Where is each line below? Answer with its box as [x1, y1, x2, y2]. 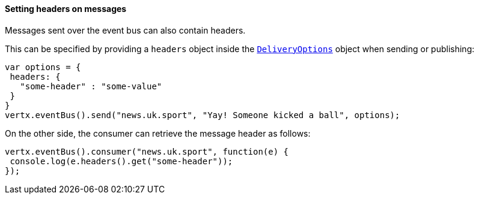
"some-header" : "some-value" [20, 81, 162, 91]
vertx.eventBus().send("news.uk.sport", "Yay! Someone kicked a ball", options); [5, 110, 400, 120]
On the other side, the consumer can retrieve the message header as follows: [5, 128, 311, 138]
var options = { [5, 62, 81, 72]
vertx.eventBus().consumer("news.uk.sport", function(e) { [5, 146, 289, 156]
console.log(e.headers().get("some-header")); [10, 156, 233, 166]
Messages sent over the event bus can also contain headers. [5, 25, 246, 35]
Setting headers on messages [5, 4, 127, 14]
